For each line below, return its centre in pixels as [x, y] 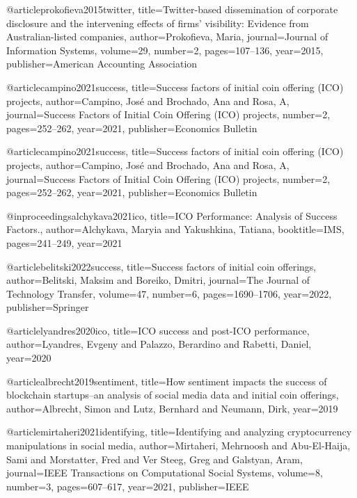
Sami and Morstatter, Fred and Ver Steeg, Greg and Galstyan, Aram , [154, 459]
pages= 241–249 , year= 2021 [64, 242]
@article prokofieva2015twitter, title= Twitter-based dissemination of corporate [172, 9]
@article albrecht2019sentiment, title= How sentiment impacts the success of [167, 381]
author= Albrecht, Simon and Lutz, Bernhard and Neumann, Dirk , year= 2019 [172, 408]
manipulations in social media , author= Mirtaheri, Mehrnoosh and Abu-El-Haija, [178, 445]
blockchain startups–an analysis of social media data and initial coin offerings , [173, 395]
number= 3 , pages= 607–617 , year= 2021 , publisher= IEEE [128, 486]
